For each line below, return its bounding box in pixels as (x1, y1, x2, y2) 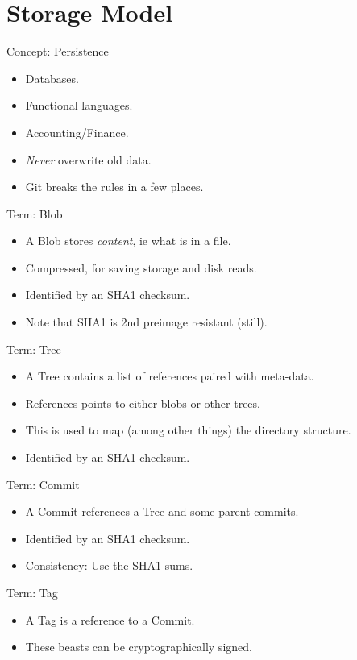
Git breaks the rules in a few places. (25, 178, 204, 195)
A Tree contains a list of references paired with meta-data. (25, 367, 314, 384)
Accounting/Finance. (25, 123, 129, 140)
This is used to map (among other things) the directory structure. (25, 421, 351, 438)
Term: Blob (6, 205, 63, 222)
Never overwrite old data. (25, 151, 152, 168)
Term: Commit (6, 475, 80, 492)
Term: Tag (6, 584, 58, 600)
